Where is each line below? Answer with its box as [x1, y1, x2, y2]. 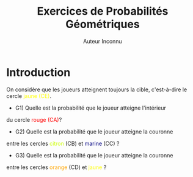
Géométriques [65, 17, 140, 31]
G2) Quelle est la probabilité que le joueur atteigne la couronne [15, 127, 173, 135]
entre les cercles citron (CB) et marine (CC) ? [6, 140, 120, 147]
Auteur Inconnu [83, 37, 122, 45]
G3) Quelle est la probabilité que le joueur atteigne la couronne [15, 151, 173, 159]
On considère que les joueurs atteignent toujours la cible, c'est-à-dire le [6, 86, 188, 93]
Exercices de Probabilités [37, 4, 169, 18]
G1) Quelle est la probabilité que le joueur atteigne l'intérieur [15, 104, 167, 111]
